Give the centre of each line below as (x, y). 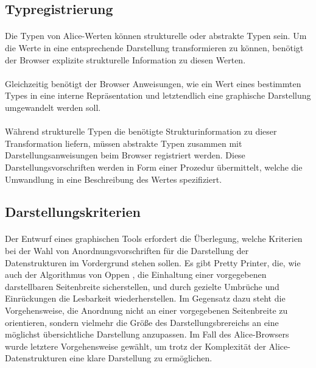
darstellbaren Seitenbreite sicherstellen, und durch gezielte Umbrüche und (142, 286)
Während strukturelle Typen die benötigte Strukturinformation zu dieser (141, 131)
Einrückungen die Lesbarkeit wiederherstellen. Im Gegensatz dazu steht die (145, 298)
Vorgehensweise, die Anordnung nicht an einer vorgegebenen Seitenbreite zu (146, 310)
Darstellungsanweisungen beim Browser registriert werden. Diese (125, 155)
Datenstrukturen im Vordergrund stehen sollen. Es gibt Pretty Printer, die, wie (153, 262)
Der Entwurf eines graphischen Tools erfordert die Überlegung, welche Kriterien (154, 239)
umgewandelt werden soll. (53, 107)
